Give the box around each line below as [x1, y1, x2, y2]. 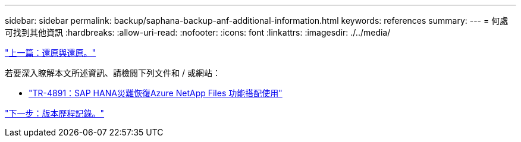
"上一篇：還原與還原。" [5, 48, 96, 58]
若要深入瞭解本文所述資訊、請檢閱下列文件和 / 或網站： [5, 68, 221, 78]
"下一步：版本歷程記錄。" [5, 108, 105, 118]
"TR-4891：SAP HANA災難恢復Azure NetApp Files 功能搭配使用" [29, 88, 283, 98]
